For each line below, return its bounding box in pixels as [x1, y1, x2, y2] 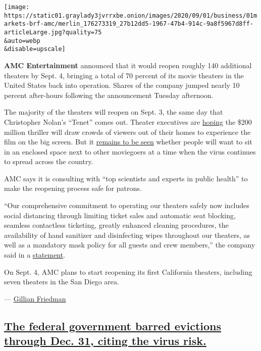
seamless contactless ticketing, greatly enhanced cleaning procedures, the [4, 220, 229, 230]
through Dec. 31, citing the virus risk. [4, 333, 206, 348]
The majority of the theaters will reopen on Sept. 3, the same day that [4, 107, 223, 117]
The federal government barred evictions [4, 318, 221, 333]
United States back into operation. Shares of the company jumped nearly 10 [4, 80, 240, 90]
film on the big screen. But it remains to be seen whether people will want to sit [4, 136, 252, 147]
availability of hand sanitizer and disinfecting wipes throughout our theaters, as [4, 229, 250, 240]
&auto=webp [4, 37, 40, 44]
